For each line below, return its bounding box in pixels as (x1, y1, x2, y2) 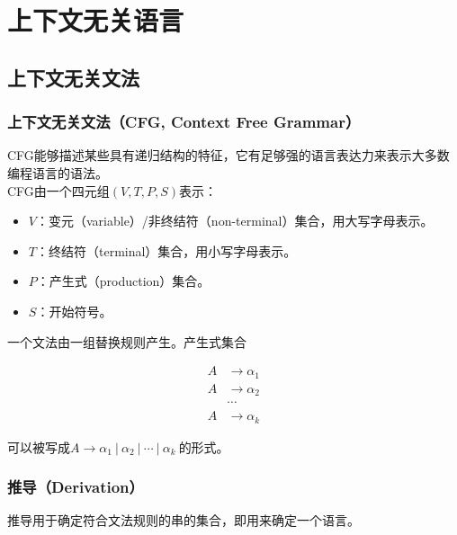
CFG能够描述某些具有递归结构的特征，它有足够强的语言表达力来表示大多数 (7, 146, 450, 165)
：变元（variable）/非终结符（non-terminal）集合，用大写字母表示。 (35, 211, 434, 230)
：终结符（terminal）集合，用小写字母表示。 (35, 241, 297, 260)
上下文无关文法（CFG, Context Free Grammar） (7, 111, 361, 133)
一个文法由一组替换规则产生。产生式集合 (7, 332, 246, 351)
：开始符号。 (36, 301, 112, 320)
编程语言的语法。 (7, 163, 108, 182)
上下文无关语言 (7, 2, 184, 39)
